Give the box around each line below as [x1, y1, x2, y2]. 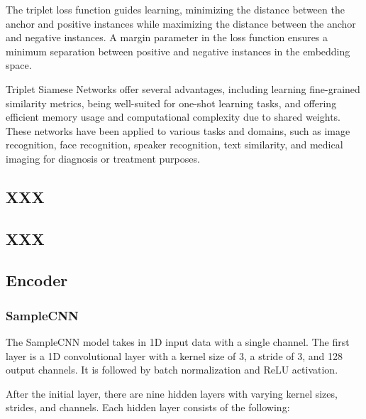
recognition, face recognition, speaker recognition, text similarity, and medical [6, 137, 343, 152]
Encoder [6, 269, 68, 291]
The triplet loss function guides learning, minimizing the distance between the [6, 2, 345, 16]
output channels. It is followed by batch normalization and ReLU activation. [6, 362, 338, 377]
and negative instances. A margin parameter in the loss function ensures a [6, 30, 328, 45]
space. [6, 58, 32, 72]
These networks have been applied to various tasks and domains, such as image [6, 123, 350, 138]
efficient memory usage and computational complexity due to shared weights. [6, 109, 340, 124]
